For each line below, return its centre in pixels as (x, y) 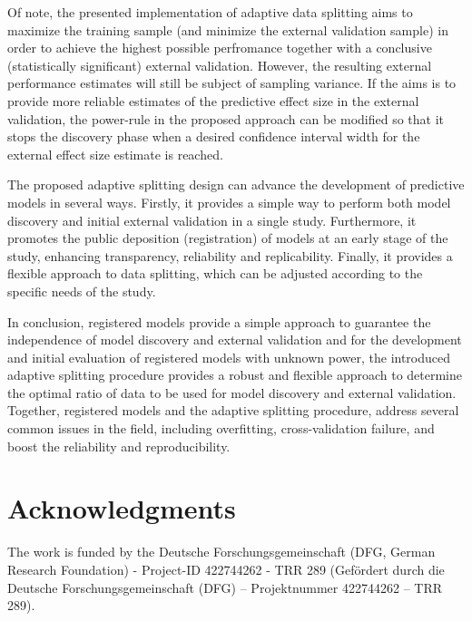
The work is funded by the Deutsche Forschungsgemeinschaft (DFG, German (221, 552)
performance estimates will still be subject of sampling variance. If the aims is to (232, 83)
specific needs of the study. (82, 291)
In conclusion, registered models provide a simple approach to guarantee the (219, 321)
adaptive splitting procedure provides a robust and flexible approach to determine (235, 375)
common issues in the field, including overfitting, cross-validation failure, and (221, 428)
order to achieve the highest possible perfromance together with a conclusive (220, 48)
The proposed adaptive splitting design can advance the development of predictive (236, 184)
